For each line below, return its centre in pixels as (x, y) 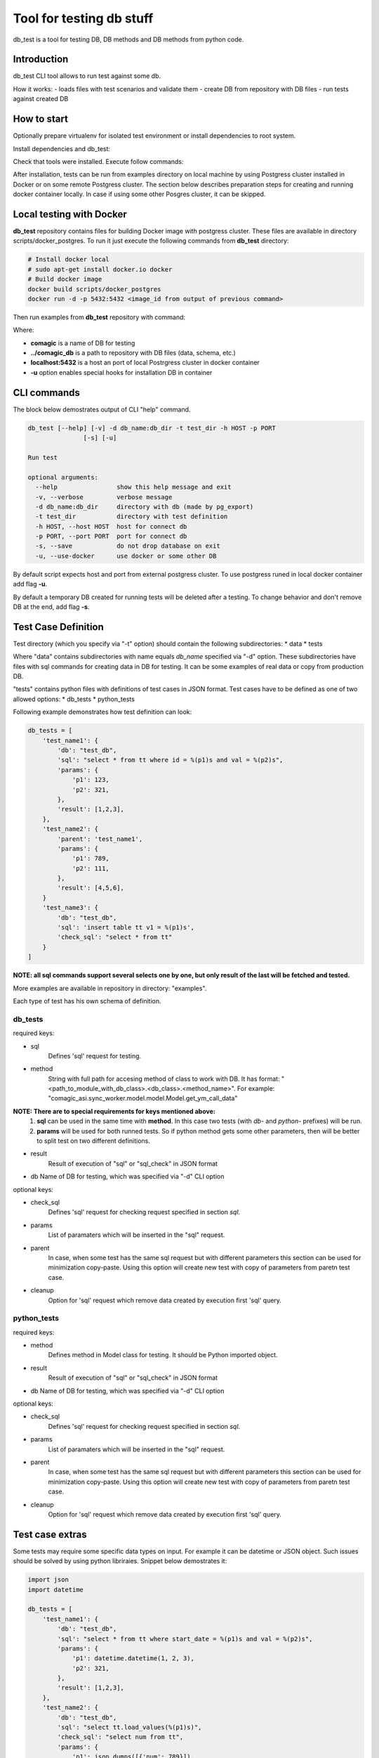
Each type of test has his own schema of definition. (87, 1001)
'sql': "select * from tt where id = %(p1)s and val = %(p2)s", (170, 760)
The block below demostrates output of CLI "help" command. (102, 409)
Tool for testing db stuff (83, 18)
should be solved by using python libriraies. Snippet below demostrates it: (120, 1561)
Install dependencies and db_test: (62, 148)
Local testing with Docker (70, 214)
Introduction (41, 59)
